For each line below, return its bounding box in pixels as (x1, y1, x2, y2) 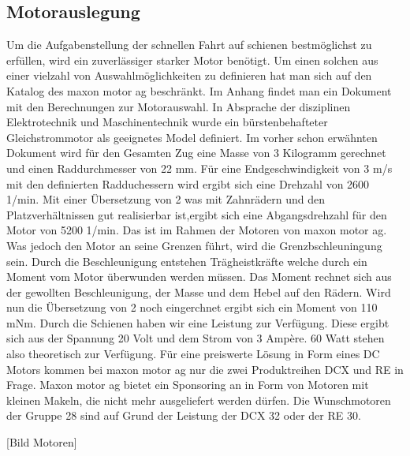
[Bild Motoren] (6, 434, 77, 450)
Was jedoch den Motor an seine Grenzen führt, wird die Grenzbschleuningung (6, 237, 382, 253)
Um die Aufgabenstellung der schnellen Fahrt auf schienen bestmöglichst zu (6, 36, 372, 53)
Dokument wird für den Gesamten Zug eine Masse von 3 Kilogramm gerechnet (6, 144, 386, 161)
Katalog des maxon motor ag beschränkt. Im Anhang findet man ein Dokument (6, 82, 392, 99)
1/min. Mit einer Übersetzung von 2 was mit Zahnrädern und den (6, 191, 325, 207)
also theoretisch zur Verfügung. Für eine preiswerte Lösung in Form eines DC (6, 346, 380, 362)
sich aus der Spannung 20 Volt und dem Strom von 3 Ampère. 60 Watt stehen (6, 330, 385, 346)
